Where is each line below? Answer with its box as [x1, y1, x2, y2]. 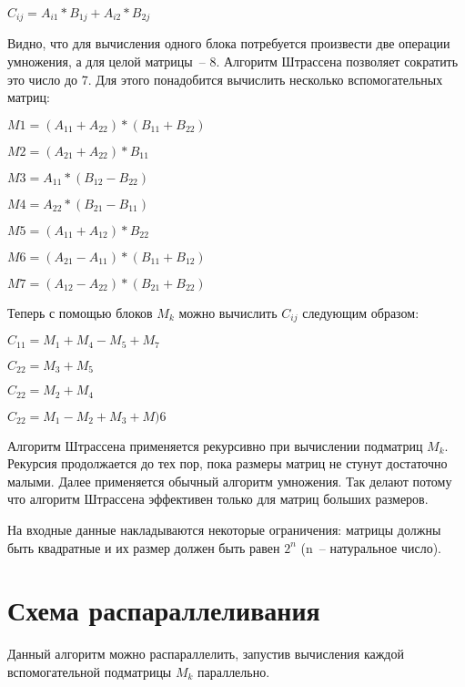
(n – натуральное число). [300, 538, 442, 557]
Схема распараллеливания [7, 591, 320, 629]
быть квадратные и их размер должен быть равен [7, 538, 280, 557]
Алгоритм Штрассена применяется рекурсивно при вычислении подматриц [7, 436, 423, 455]
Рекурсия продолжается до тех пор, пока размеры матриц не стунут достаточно [7, 454, 448, 473]
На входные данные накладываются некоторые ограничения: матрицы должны [7, 520, 441, 539]
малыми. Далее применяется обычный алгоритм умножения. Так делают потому [7, 471, 452, 490]
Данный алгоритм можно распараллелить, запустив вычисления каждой [7, 644, 404, 663]
